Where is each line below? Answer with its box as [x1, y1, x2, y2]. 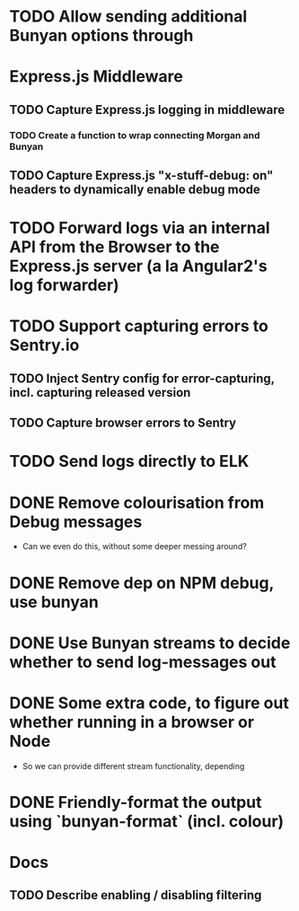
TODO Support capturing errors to [9, 316, 269, 337]
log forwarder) [9, 276, 119, 295]
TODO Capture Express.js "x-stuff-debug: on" [9, 168, 274, 183]
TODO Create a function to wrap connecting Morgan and [9, 128, 260, 141]
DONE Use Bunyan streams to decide [9, 633, 291, 653]
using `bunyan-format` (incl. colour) [9, 810, 285, 831]
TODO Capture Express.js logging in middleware [9, 101, 286, 118]
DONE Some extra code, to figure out [9, 693, 289, 713]
